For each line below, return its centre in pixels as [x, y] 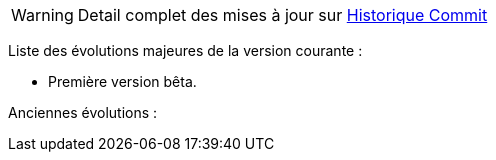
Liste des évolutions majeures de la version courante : [185, 50]
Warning [42, 15]
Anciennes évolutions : [83, 112]
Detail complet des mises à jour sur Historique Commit [282, 15]
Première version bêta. [122, 81]
